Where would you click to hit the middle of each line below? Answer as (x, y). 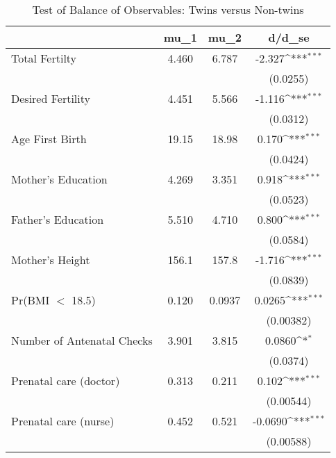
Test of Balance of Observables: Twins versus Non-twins (168, 9)
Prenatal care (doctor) (66, 381)
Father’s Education (58, 219)
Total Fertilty (44, 58)
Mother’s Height (51, 260)
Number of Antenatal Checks (82, 340)
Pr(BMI (31, 300)
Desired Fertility (51, 98)
